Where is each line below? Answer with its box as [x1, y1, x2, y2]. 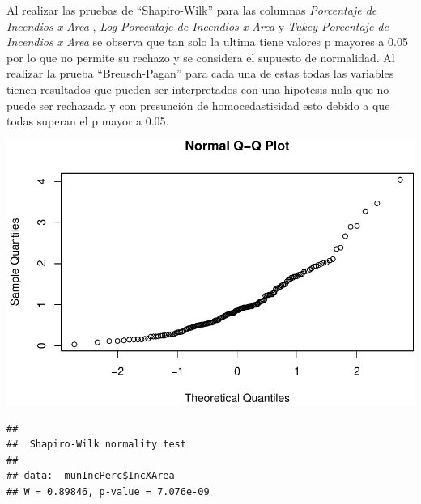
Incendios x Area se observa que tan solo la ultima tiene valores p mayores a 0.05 [6, 33, 408, 50]
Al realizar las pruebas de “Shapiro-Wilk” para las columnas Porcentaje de [6, 2, 377, 18]
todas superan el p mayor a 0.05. [6, 112, 169, 129]
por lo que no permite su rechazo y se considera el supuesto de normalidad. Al [6, 49, 395, 66]
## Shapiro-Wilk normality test [6, 438, 186, 451]
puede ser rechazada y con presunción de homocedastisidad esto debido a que [6, 96, 390, 113]
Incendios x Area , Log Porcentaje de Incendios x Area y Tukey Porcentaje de [6, 17, 389, 34]
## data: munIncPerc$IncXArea [6, 470, 175, 482]
